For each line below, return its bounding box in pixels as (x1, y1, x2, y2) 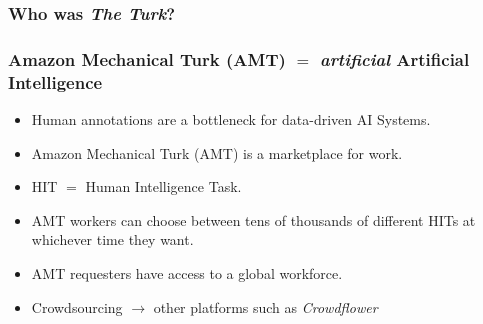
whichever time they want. (31, 229, 194, 250)
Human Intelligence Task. (85, 176, 242, 197)
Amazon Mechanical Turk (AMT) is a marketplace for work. (31, 142, 403, 163)
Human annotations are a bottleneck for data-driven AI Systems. (31, 108, 431, 129)
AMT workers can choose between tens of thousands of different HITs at (31, 209, 476, 230)
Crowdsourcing (31, 296, 123, 317)
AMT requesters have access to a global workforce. (31, 262, 343, 283)
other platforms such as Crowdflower (153, 296, 378, 317)
